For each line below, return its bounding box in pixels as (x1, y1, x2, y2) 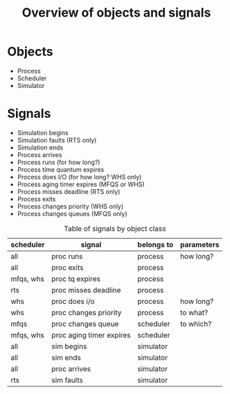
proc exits (51, 262, 84, 272)
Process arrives (17, 150, 62, 159)
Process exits (17, 195, 56, 203)
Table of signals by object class (64, 224, 166, 233)
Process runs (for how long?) (17, 158, 100, 166)
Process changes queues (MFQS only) (17, 209, 128, 217)
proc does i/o (51, 296, 95, 306)
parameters (179, 240, 220, 249)
